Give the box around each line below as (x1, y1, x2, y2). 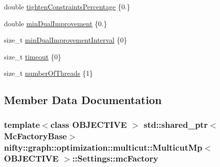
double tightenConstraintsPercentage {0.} (4, 1, 130, 11)
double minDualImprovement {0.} (4, 18, 107, 28)
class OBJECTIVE (50, 118, 127, 130)
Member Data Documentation (4, 92, 162, 108)
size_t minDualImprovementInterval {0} (4, 35, 127, 45)
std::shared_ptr (143, 118, 208, 130)
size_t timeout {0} (4, 51, 61, 61)
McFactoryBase (4, 129, 67, 142)
